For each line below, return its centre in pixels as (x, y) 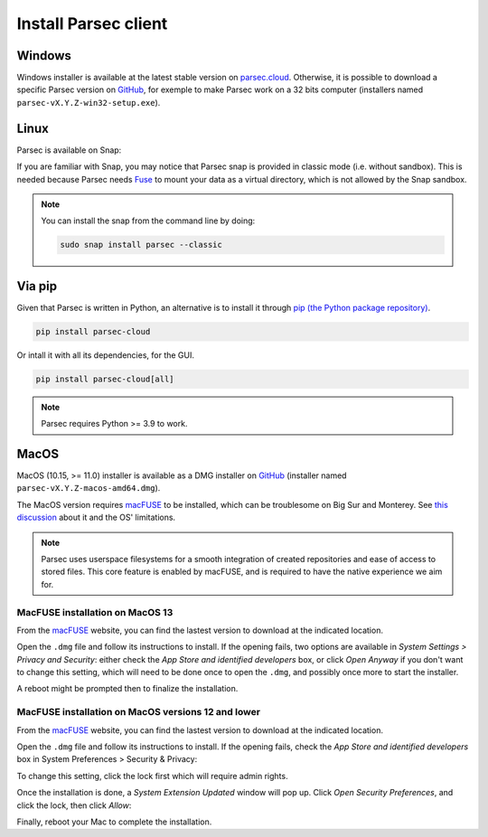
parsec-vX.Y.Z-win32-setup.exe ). (89, 102)
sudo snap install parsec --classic (141, 245)
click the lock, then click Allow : (74, 805)
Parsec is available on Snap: (69, 150)
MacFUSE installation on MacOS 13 (95, 612)
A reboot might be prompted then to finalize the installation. (127, 689)
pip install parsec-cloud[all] (105, 379)
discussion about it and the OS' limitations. (96, 517)
